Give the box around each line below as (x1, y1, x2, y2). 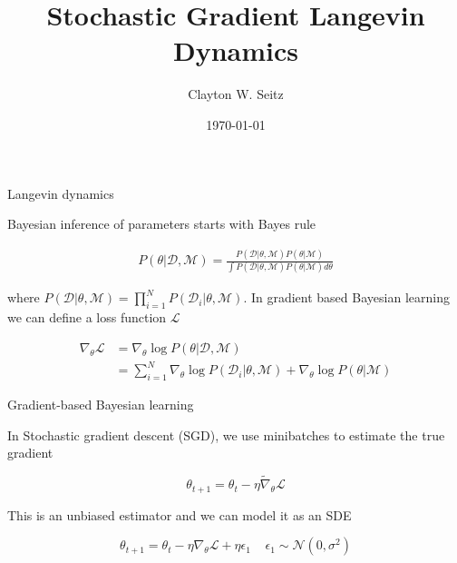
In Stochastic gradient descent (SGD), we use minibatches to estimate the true (7, 425, 445, 444)
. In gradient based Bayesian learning (243, 288, 450, 307)
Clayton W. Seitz (188, 84, 284, 104)
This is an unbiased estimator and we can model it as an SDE (7, 505, 352, 524)
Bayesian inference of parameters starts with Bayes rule (7, 214, 316, 233)
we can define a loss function (7, 308, 167, 327)
